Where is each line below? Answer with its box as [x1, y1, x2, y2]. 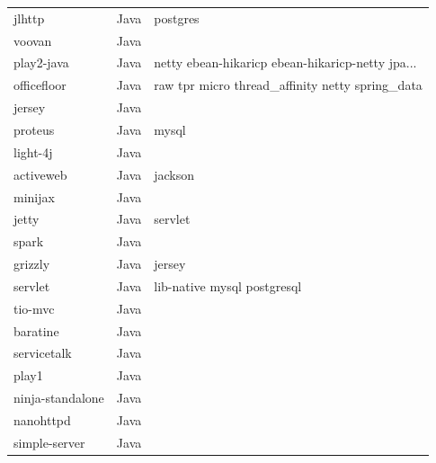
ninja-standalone [13, 388, 104, 407]
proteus [13, 120, 55, 138]
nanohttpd [13, 410, 71, 429]
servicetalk [13, 343, 72, 362]
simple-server [13, 432, 85, 451]
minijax [13, 187, 55, 206]
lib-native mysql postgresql [154, 276, 302, 295]
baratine [13, 321, 59, 340]
